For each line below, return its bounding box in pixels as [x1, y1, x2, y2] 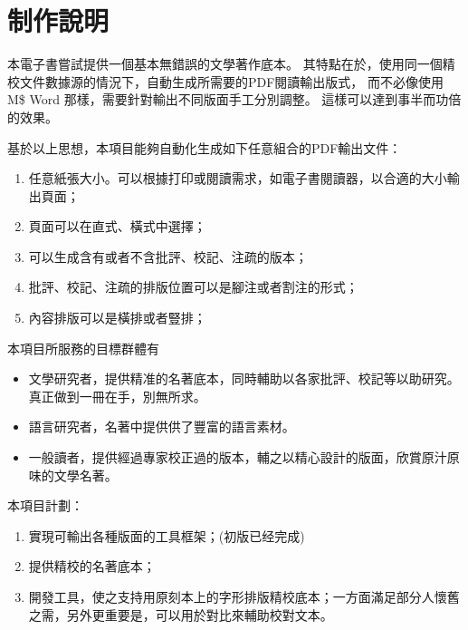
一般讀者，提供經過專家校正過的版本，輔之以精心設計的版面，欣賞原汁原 [28, 448, 460, 467]
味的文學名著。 [28, 465, 118, 484]
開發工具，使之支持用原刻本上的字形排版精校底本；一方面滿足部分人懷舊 [28, 587, 460, 606]
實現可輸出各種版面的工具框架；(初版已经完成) [28, 526, 305, 545]
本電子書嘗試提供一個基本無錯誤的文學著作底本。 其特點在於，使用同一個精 [7, 54, 455, 73]
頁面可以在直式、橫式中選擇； [28, 217, 206, 236]
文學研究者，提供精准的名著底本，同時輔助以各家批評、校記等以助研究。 [28, 369, 460, 388]
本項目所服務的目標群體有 [7, 338, 159, 357]
